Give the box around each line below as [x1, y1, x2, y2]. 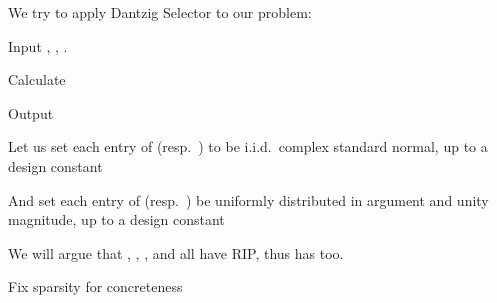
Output [8, 102, 54, 123]
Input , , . [8, 35, 68, 56]
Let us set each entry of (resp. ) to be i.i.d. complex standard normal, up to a [8, 136, 488, 157]
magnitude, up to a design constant [8, 209, 225, 230]
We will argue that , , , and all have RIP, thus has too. [8, 242, 344, 263]
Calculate [8, 69, 66, 90]
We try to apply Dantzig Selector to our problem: [8, 2, 312, 22]
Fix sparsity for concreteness [8, 276, 183, 297]
